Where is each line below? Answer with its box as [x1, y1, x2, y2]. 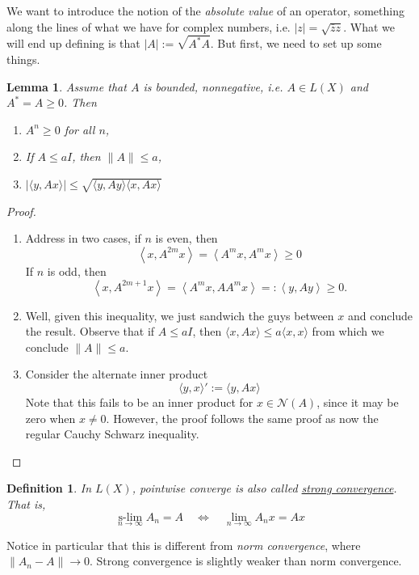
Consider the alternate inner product [25, 366, 208, 383]
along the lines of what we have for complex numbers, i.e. [6, 18, 291, 35]
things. [6, 51, 40, 68]
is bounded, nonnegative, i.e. [143, 78, 283, 95]
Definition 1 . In [6, 480, 92, 497]
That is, [6, 495, 46, 512]
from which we [312, 323, 384, 340]
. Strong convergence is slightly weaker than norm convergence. [90, 552, 402, 569]
